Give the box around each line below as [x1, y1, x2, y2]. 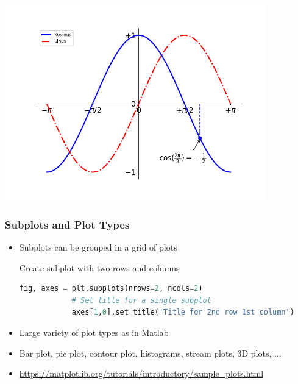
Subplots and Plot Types [5, 216, 130, 232]
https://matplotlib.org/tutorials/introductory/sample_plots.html [19, 367, 264, 380]
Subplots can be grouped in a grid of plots [19, 241, 177, 254]
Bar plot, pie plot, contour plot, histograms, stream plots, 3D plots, [19, 346, 272, 359]
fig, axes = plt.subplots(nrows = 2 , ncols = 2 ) [19, 284, 203, 293]
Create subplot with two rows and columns [19, 261, 180, 274]
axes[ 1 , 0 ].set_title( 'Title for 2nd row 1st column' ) [71, 308, 294, 317]
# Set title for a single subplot [71, 296, 211, 305]
